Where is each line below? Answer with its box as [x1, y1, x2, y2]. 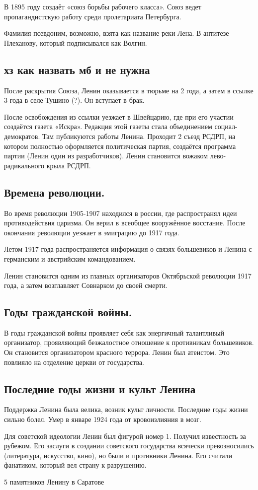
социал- [214, 121, 238, 132]
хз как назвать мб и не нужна [4, 62, 150, 77]
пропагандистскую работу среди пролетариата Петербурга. [4, 11, 181, 21]
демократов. [4, 131, 40, 141]
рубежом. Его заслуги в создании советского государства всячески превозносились [4, 440, 254, 451]
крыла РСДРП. [46, 160, 91, 170]
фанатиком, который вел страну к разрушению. [4, 460, 147, 470]
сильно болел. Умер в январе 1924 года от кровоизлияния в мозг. [4, 414, 201, 424]
